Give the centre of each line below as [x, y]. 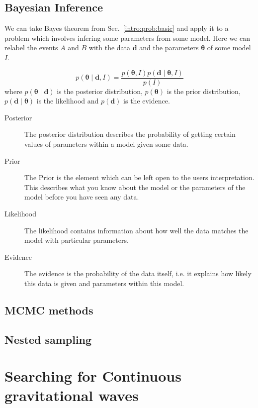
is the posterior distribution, [100, 91]
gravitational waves [72, 395]
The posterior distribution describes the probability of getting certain [130, 134]
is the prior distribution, [204, 91]
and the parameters [169, 48]
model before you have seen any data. [82, 197]
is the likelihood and [68, 101]
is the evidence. [147, 101]
